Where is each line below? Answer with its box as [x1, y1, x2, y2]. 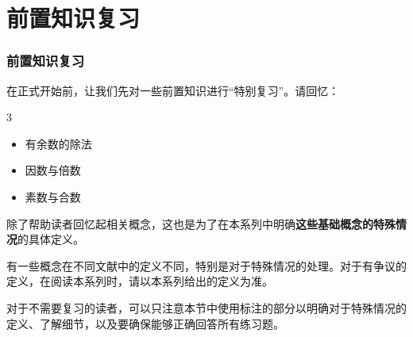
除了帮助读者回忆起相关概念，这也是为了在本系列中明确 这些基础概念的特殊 [6, 215, 396, 232]
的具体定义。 [17, 231, 84, 247]
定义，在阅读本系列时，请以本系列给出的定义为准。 [6, 273, 273, 289]
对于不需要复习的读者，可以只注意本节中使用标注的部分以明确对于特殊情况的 [6, 299, 407, 316]
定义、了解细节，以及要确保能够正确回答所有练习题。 [6, 315, 284, 331]
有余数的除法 [25, 135, 92, 151]
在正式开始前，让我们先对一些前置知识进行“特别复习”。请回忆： [6, 82, 340, 98]
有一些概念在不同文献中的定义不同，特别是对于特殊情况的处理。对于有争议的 [6, 257, 407, 274]
